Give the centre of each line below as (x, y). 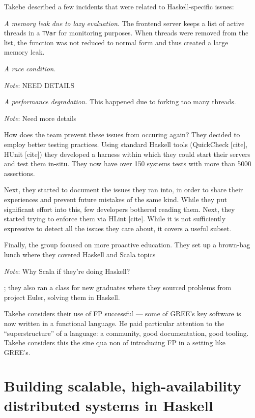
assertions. (20, 173)
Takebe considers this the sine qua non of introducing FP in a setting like (115, 343)
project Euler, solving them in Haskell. (62, 297)
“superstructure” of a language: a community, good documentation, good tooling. (126, 333)
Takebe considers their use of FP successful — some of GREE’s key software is (123, 313)
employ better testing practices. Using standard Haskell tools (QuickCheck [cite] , (126, 144)
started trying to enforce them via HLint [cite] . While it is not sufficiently (115, 219)
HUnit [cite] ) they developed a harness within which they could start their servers (127, 154)
